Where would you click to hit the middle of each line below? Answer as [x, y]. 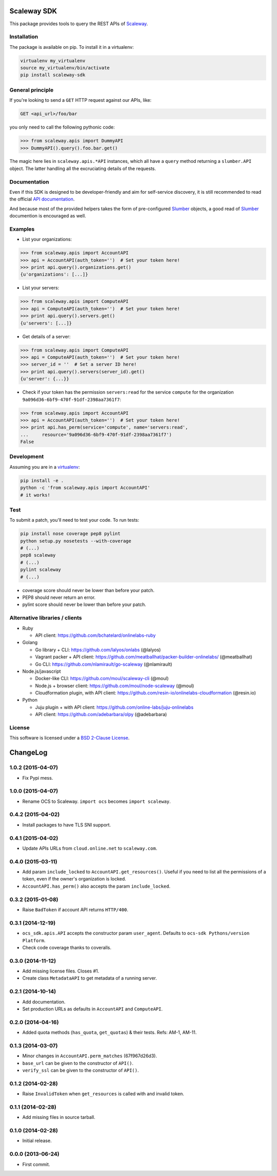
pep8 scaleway [38, 555]
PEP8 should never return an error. [59, 598]
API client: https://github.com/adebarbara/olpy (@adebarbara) [101, 714]
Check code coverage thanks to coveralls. [67, 947]
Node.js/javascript [42, 671]
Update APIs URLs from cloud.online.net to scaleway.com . [90, 848]
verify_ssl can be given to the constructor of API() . [81, 1070]
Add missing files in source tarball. [59, 1117]
